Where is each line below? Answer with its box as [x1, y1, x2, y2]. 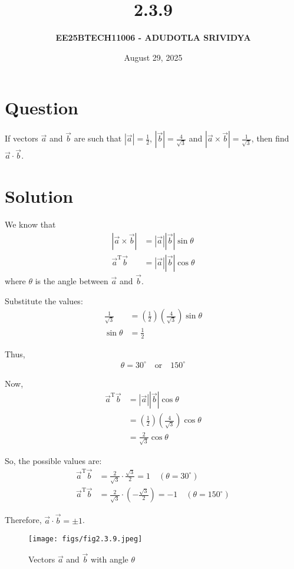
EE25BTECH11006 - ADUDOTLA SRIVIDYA [55, 31, 251, 44]
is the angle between [35, 275, 108, 287]
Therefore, [5, 514, 42, 526]
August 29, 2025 [124, 51, 183, 63]
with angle [91, 553, 128, 565]
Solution [5, 184, 74, 208]
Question [5, 96, 78, 120]
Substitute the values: [5, 294, 83, 307]
